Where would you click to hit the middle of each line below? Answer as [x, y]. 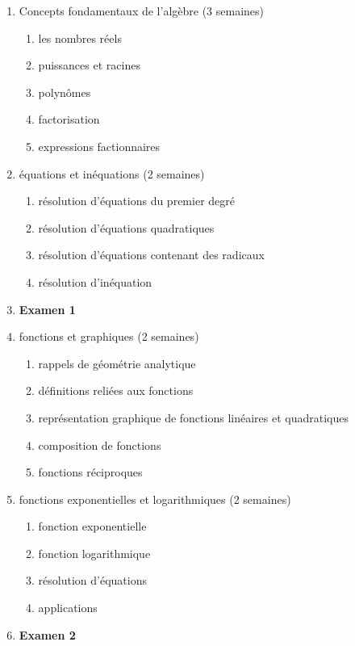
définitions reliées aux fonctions [116, 390]
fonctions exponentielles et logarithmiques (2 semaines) [155, 499]
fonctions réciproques [90, 472]
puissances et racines [89, 65]
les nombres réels [80, 38]
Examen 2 [47, 634]
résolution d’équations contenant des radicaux [151, 255]
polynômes [65, 92]
